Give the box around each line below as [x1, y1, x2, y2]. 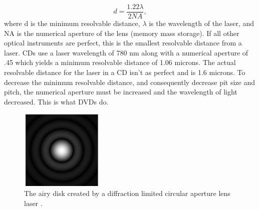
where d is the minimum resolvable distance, [4, 18, 140, 28]
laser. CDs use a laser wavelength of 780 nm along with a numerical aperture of [4, 47, 248, 57]
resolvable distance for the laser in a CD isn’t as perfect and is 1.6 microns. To [4, 67, 245, 77]
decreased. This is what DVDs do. [4, 96, 109, 106]
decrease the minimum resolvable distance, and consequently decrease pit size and [4, 76, 255, 87]
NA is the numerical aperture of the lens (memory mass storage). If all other [4, 27, 239, 38]
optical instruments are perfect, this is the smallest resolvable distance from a [4, 37, 242, 48]
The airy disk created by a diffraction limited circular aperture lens [24, 188, 230, 198]
